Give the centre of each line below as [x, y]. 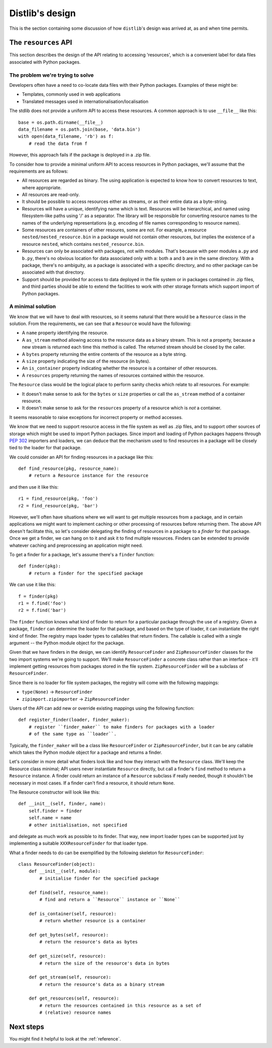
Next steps [27, 1027]
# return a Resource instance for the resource [88, 476]
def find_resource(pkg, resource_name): [69, 469]
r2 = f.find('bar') [42, 610]
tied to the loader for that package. [45, 448]
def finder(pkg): [40, 566]
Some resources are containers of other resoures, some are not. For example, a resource [114, 230]
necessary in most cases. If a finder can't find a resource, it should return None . [92, 783]
